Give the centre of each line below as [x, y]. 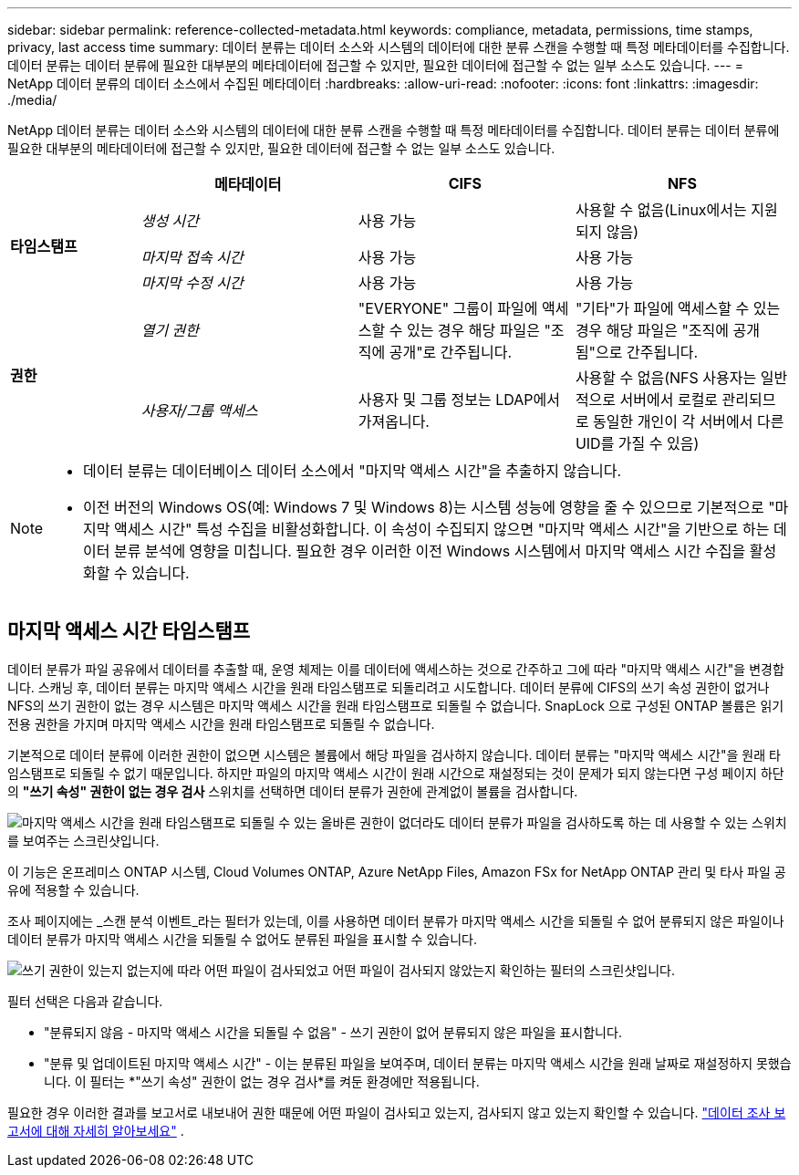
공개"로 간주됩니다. [451, 352]
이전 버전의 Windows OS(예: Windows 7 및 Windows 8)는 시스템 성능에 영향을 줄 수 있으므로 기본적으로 [424, 507]
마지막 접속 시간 [192, 257]
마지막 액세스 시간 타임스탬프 [129, 631]
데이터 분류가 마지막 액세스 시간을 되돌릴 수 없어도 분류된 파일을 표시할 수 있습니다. [242, 939]
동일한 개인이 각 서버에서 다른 [689, 421]
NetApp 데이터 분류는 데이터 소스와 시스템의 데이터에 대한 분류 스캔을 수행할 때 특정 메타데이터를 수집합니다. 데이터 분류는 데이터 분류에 [394, 130]
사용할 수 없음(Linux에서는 [661, 210]
